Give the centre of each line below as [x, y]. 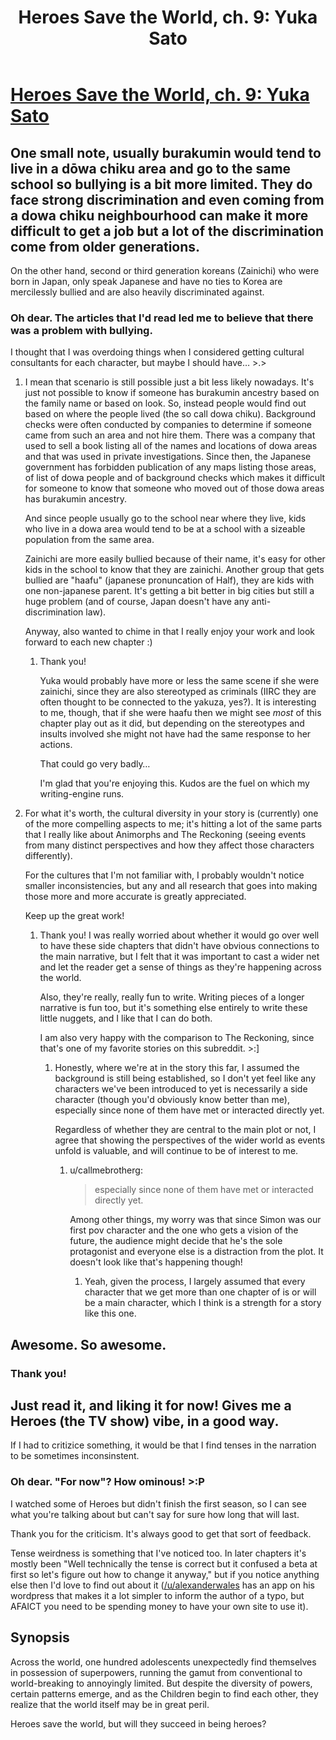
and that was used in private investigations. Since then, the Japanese [168, 457]
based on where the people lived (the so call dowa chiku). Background [170, 414]
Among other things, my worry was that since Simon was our [195, 1220]
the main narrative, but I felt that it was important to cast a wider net [179, 957]
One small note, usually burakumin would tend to [166, 152]
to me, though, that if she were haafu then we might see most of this [180, 713]
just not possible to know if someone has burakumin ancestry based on [172, 393]
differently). [48, 856]
